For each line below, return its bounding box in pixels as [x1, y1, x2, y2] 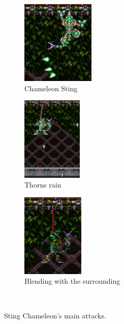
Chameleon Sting [24, 83, 78, 93]
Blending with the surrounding [24, 276, 120, 286]
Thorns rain [24, 179, 61, 190]
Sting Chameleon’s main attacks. [4, 310, 106, 320]
